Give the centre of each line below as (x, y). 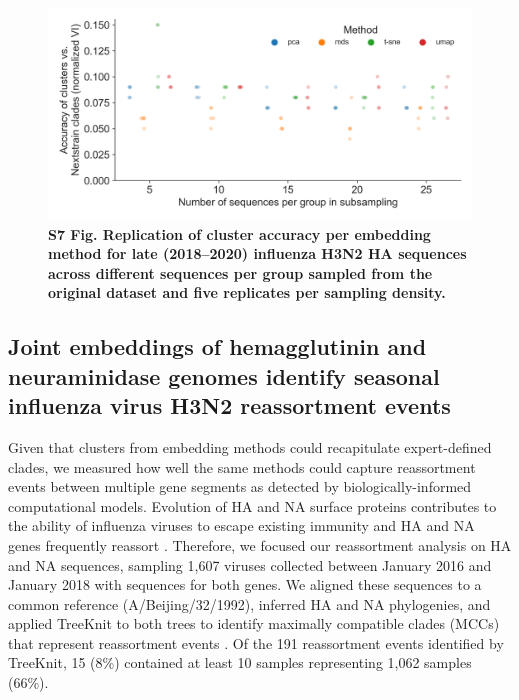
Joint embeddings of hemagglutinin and (217, 346)
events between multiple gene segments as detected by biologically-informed (240, 486)
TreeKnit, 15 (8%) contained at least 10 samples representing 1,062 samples (240, 662)
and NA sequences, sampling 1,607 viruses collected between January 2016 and (250, 564)
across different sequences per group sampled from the (240, 272)
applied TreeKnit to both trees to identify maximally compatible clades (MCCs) (254, 623)
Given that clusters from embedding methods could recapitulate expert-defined (250, 446)
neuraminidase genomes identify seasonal (224, 375)
